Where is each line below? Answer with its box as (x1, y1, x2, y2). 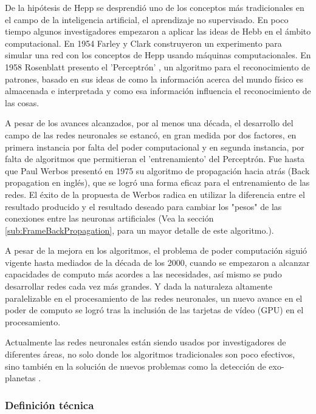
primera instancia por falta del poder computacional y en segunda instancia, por (5, 140, 304, 153)
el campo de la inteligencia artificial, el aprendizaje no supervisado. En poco (5, 13, 289, 25)
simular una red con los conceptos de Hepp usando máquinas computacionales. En (5, 49, 311, 61)
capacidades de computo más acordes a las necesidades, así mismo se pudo (5, 268, 282, 280)
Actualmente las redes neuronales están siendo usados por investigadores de (5, 336, 286, 348)
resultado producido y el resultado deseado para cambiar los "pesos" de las (5, 200, 282, 212)
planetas (5, 372, 36, 384)
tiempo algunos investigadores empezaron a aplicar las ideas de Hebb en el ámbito (5, 25, 311, 38)
